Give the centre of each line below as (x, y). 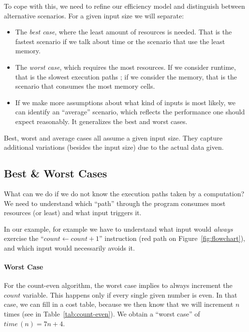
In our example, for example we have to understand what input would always (118, 229)
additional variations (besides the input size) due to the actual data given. (114, 147)
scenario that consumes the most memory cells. (85, 86)
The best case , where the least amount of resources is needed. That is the (124, 32)
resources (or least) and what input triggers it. (73, 213)
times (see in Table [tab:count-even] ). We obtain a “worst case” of (102, 314)
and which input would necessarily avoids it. (69, 247)
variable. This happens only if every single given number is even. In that (130, 294)
